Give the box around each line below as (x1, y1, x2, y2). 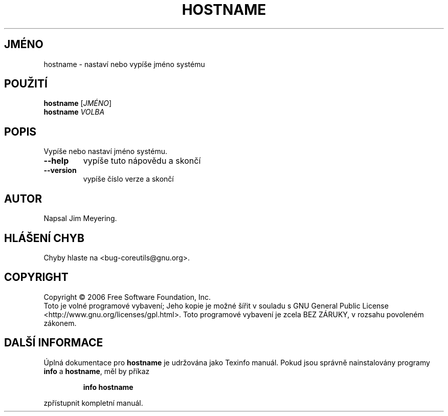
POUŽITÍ (4, 77, 48, 91)
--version (43, 166, 77, 175)
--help (43, 156, 69, 166)
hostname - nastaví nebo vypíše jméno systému (43, 59, 205, 69)
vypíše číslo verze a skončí (83, 174, 174, 184)
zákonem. (43, 318, 77, 327)
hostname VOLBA (43, 107, 105, 117)
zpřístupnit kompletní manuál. (43, 398, 143, 407)
